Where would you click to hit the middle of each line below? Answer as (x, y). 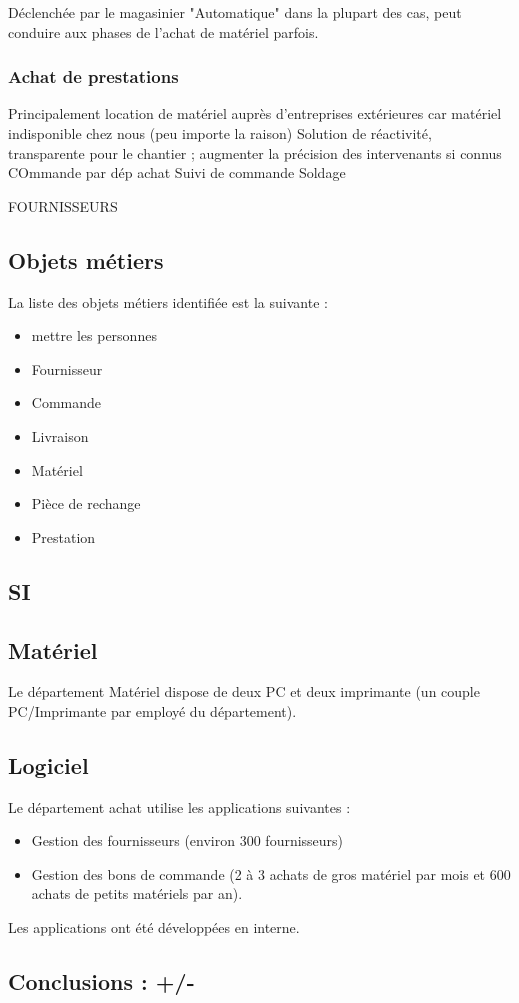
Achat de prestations (93, 76)
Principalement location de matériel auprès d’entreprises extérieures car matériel (255, 113)
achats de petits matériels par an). (137, 893)
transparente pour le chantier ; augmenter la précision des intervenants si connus (255, 152)
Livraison (60, 435)
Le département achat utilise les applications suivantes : (179, 806)
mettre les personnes (94, 335)
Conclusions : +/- (101, 981)
